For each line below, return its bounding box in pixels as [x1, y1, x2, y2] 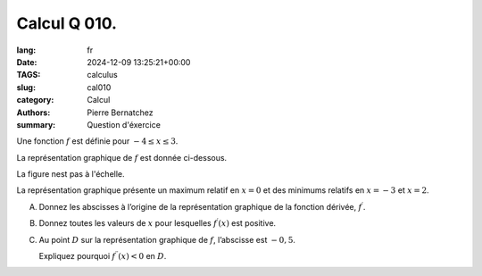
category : [16, 95, 54, 105]
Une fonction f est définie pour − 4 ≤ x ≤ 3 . [16, 136, 179, 146]
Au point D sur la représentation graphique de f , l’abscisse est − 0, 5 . [38, 234, 296, 245]
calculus [87, 70, 118, 80]
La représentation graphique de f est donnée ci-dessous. [16, 152, 228, 163]
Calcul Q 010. [16, 13, 118, 33]
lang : [16, 45, 37, 55]
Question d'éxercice [87, 119, 161, 130]
